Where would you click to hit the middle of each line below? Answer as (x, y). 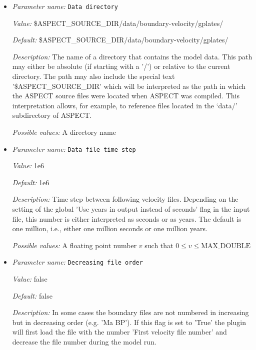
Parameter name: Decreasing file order (77, 262)
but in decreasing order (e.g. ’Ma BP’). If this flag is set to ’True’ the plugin (129, 322)
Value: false (30, 279)
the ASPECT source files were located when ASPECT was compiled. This (126, 96)
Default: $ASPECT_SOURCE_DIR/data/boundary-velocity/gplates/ (120, 40)
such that (159, 245)
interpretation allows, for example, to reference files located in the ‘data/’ (125, 105)
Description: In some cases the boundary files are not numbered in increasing (130, 312)
